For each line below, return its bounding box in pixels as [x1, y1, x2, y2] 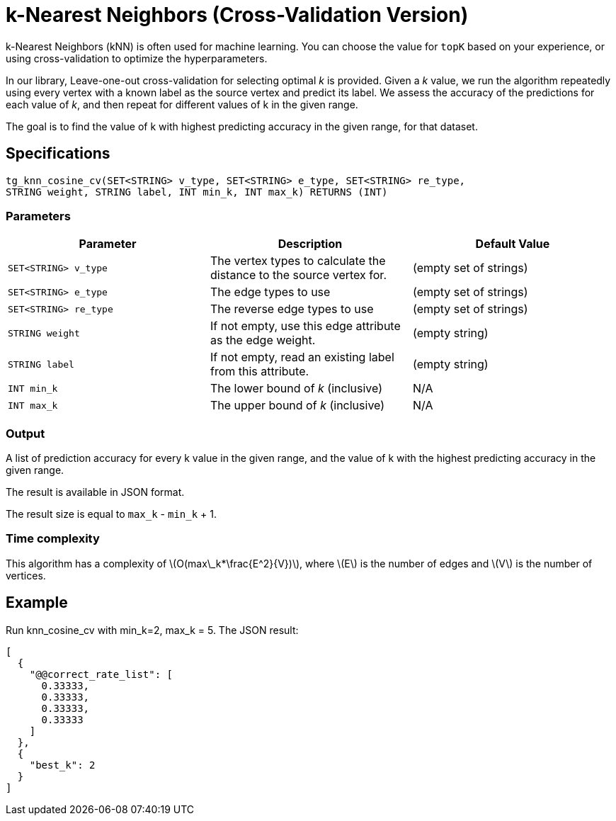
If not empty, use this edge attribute [210, 319, 401, 334]
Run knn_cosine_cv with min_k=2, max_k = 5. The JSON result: [6, 623, 299, 636]
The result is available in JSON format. [6, 486, 185, 499]
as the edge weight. [210, 333, 316, 348]
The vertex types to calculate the [210, 254, 386, 268]
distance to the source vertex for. [210, 268, 387, 283]
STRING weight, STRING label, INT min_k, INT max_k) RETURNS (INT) [6, 186, 388, 198]
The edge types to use [210, 285, 331, 300]
